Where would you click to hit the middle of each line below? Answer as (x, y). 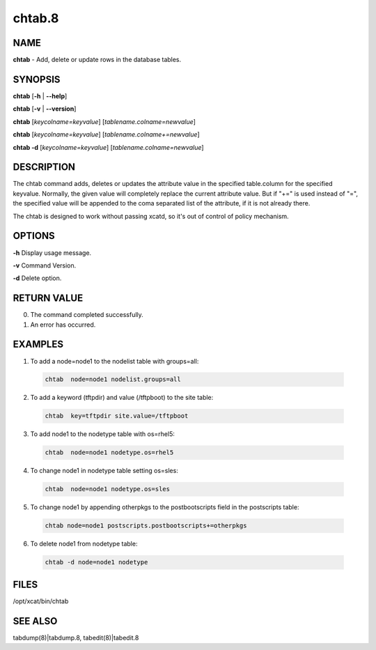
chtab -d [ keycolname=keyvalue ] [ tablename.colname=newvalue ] (109, 147)
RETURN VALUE (48, 299)
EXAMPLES (38, 345)
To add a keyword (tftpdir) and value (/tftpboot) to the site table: (122, 398)
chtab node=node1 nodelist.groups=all (113, 379)
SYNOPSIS (37, 79)
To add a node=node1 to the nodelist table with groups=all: (115, 361)
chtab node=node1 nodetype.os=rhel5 (109, 452)
